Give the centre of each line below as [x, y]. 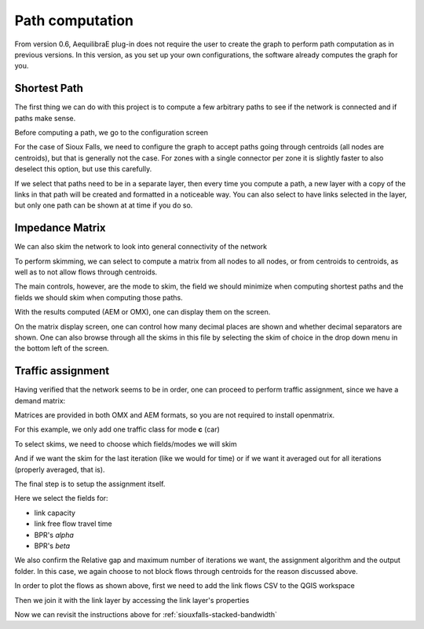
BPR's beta [52, 546]
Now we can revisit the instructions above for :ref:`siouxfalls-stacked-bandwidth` [146, 614]
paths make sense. [45, 118]
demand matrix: [40, 400]
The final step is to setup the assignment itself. [90, 484]
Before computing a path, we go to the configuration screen [111, 133]
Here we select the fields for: [62, 498]
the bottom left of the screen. [62, 348]
